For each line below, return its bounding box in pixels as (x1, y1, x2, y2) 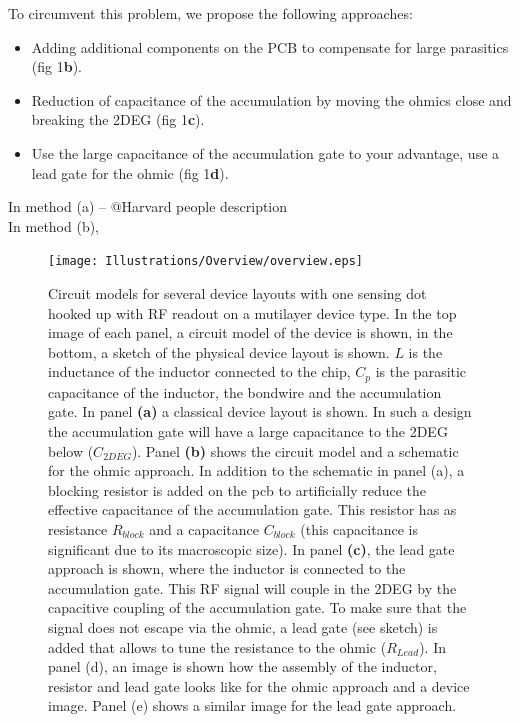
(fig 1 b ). (31, 56, 82, 77)
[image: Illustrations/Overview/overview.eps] (48, 254, 363, 269)
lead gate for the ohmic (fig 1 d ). (31, 162, 229, 183)
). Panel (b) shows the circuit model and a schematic (131, 440, 459, 461)
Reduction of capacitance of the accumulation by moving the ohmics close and (31, 89, 512, 110)
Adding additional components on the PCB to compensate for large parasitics (31, 36, 509, 57)
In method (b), (8, 215, 100, 236)
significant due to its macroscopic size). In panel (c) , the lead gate (48, 538, 455, 559)
